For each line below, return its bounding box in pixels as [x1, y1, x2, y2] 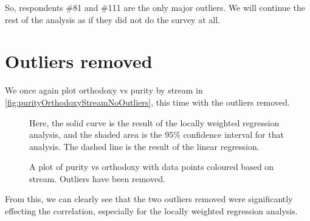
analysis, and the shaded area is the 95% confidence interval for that [29, 128, 284, 141]
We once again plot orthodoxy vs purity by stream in [5, 84, 203, 97]
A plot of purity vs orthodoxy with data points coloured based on [29, 160, 274, 173]
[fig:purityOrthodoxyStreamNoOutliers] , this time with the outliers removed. [5, 95, 290, 108]
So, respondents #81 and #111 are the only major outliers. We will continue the [5, 1, 305, 13]
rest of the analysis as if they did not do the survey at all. [5, 13, 220, 25]
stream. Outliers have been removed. [29, 172, 165, 185]
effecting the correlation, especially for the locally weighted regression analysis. [5, 205, 298, 217]
